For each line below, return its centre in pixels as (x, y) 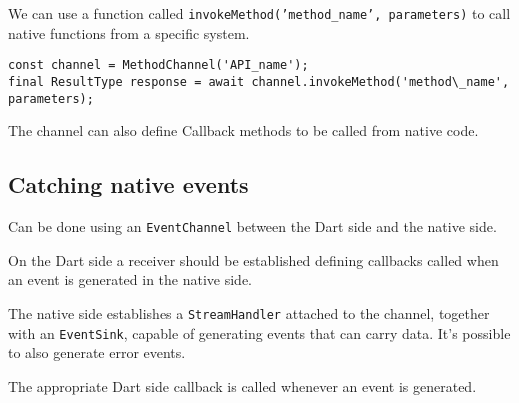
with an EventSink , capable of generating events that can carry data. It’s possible (259, 332)
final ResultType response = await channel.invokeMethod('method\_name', (259, 81)
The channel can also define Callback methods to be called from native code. (243, 130)
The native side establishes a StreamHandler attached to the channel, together (249, 312)
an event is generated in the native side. (130, 279)
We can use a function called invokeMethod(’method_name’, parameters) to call (259, 13)
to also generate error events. (97, 352)
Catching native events (128, 184)
